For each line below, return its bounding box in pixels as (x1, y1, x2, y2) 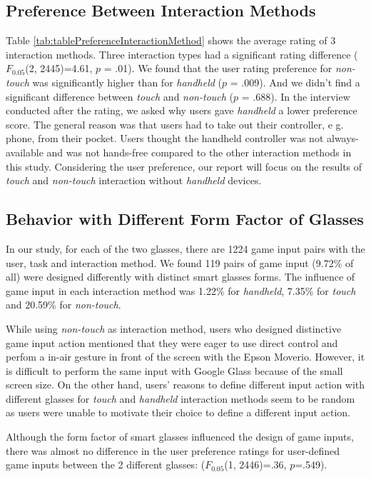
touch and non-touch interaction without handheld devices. (6, 173, 262, 188)
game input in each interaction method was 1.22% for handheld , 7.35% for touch (6, 283, 356, 298)
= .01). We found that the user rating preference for (103, 61, 332, 76)
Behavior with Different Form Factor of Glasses (6, 208, 364, 230)
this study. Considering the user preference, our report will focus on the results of (6, 159, 362, 174)
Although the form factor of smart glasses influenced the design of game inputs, (6, 429, 354, 444)
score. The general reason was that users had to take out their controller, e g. (6, 116, 344, 131)
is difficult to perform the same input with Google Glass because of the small (6, 363, 343, 378)
